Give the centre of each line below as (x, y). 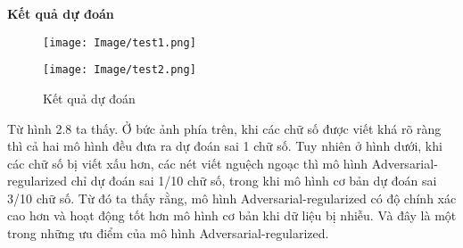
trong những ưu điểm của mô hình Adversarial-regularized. (168, 233)
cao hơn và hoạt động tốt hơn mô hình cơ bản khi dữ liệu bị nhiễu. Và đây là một (232, 215)
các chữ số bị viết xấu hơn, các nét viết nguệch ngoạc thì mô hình (188, 163)
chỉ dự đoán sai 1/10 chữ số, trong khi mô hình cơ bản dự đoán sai (254, 181)
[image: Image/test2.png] (120, 70)
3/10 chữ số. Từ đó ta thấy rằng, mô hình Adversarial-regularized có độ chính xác (232, 198)
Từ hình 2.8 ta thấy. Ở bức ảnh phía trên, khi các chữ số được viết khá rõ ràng (224, 128)
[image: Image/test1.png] (120, 42)
